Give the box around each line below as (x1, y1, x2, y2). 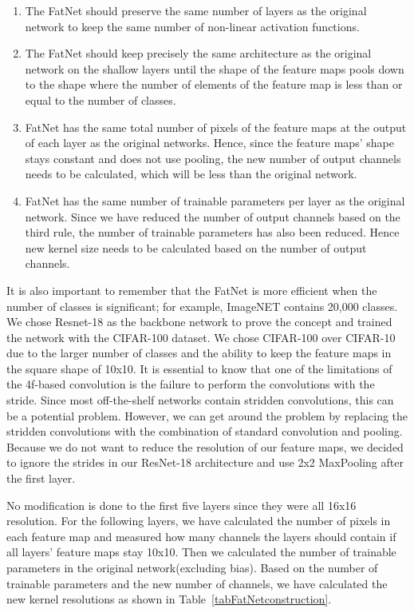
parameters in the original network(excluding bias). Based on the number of (6, 559, 378, 575)
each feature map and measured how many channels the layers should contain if (6, 527, 396, 544)
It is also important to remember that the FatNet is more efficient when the (6, 281, 377, 298)
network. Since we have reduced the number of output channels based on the (25, 208, 400, 225)
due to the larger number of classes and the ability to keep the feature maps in (6, 344, 392, 361)
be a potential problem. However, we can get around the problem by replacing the (6, 407, 408, 424)
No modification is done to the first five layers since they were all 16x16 (6, 496, 357, 513)
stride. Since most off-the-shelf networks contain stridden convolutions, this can (6, 392, 394, 408)
